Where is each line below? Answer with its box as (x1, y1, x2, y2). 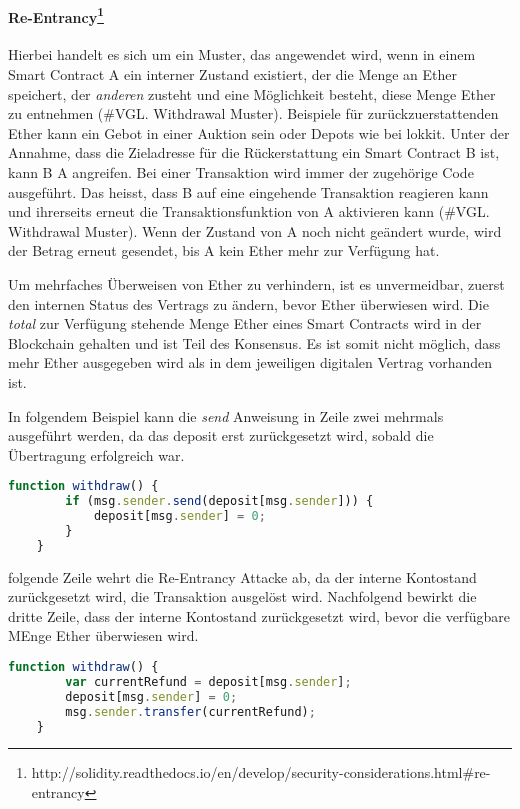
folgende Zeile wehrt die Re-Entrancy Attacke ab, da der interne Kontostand (8, 566, 477, 587)
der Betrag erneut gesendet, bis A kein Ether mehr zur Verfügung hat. (8, 240, 440, 261)
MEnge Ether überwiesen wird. (8, 625, 199, 646)
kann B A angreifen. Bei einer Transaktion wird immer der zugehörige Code (8, 162, 474, 183)
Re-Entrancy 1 (8, 3, 104, 27)
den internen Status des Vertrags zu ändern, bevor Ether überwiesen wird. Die (8, 293, 489, 314)
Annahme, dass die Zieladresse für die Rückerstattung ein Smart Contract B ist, (8, 142, 500, 163)
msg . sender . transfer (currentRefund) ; (65, 704, 316, 719)
